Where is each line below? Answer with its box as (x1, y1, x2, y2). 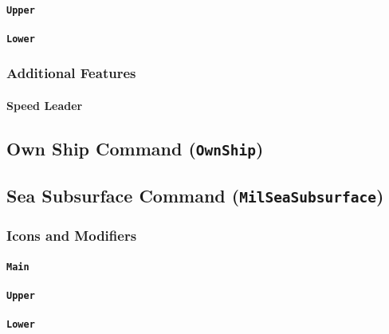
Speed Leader (6, 96, 83, 113)
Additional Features (6, 63, 136, 83)
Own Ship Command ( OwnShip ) (6, 136, 264, 160)
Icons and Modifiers (6, 226, 137, 246)
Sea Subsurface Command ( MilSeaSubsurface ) (6, 183, 384, 208)
